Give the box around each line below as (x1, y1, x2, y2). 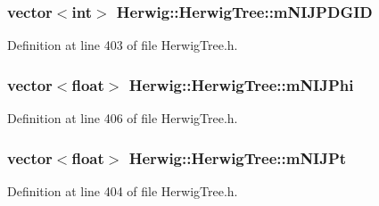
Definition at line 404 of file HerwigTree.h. (7, 181, 238, 200)
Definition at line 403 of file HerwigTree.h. (7, 36, 238, 54)
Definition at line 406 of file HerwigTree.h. (7, 109, 238, 128)
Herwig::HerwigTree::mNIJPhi (128, 73, 354, 95)
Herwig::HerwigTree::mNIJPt (128, 146, 347, 169)
